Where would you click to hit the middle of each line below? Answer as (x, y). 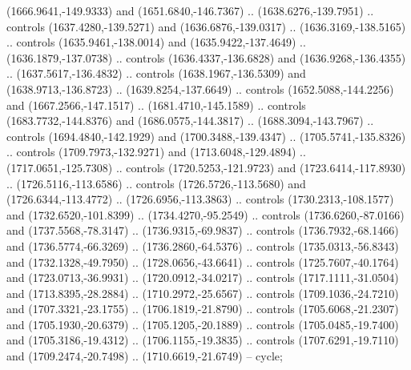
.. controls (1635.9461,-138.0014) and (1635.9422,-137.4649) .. (156, 42)
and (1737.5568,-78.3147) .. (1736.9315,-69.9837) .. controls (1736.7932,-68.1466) (203, 230)
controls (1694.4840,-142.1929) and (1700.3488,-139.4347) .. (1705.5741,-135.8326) (206, 136)
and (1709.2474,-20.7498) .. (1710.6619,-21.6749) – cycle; (145, 356)
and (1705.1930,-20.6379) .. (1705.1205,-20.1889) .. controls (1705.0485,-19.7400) (203, 324)
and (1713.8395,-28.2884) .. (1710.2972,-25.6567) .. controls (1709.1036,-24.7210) (203, 293)
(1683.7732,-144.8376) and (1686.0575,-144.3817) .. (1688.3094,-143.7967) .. (190, 121)
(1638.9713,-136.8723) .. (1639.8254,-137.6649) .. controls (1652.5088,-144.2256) (200, 88)
